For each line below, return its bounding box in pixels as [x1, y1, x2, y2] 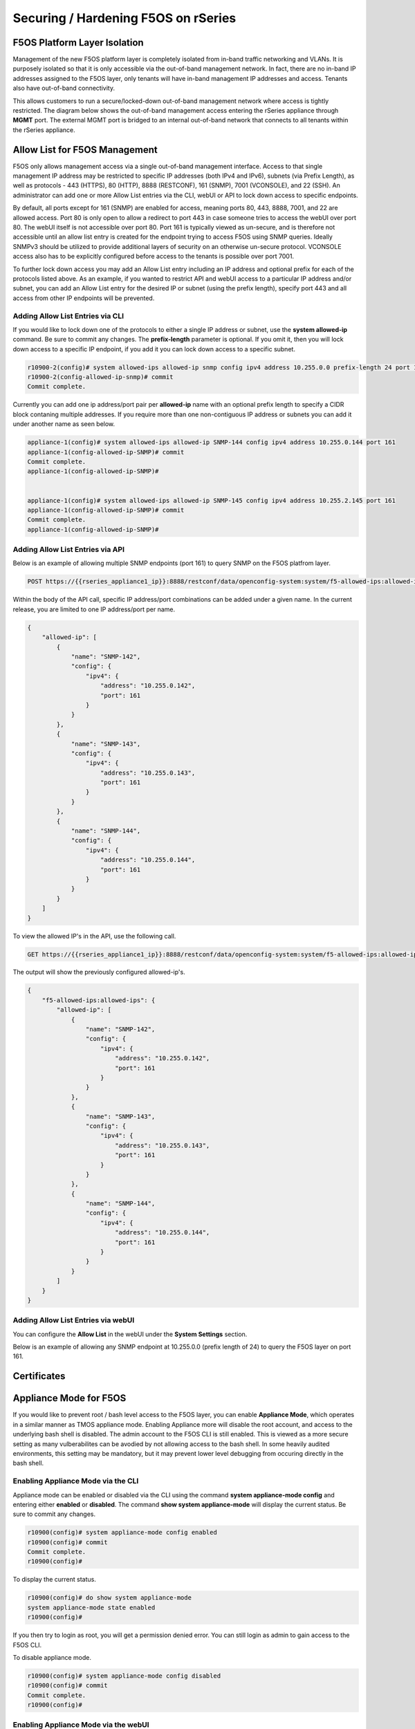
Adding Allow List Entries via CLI [12, 311, 124, 321]
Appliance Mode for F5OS [12, 1392, 127, 1404]
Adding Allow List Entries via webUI [12, 1315, 135, 1325]
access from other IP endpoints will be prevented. [12, 294, 155, 302]
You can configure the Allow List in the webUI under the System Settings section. [12, 1330, 248, 1338]
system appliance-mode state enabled [27, 1603, 156, 1611]
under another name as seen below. [12, 420, 116, 428]
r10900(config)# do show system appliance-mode [27, 1594, 192, 1602]
